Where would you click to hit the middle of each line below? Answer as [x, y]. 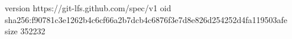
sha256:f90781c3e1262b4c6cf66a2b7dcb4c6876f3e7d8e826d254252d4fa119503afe [146, 19]
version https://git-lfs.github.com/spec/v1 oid [88, 8]
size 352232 [25, 31]
